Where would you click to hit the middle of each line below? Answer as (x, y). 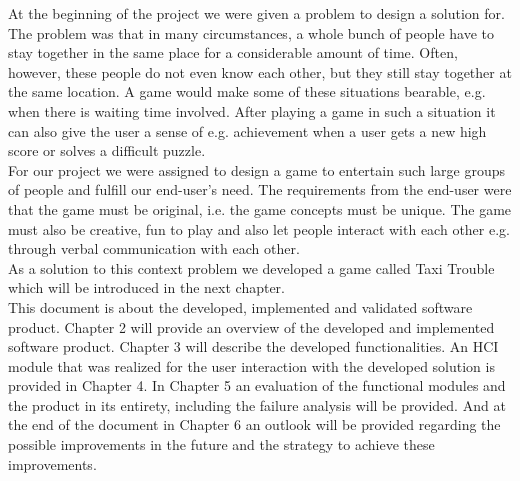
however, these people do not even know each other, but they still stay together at (260, 71)
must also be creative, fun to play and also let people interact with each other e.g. (259, 228)
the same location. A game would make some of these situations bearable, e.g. (247, 91)
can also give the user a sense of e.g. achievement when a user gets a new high (247, 130)
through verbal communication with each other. (154, 248)
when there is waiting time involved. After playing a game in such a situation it (252, 110)
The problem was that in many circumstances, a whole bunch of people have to (251, 32)
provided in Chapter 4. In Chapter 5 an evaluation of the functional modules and (257, 385)
